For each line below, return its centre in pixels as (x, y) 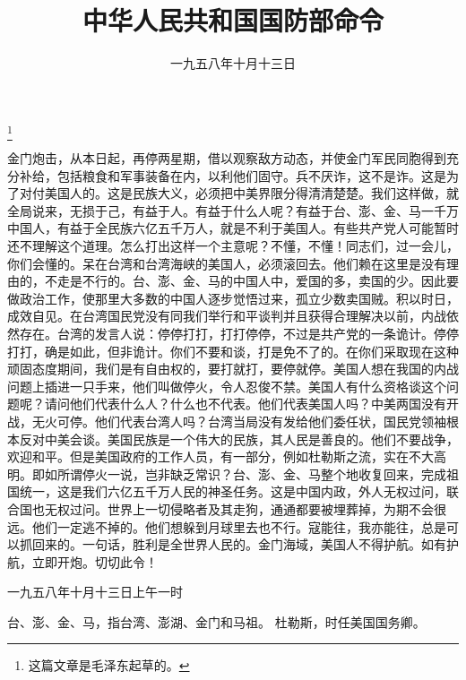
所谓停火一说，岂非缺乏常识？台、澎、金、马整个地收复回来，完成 (251, 473)
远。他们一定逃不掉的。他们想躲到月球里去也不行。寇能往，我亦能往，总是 (227, 526)
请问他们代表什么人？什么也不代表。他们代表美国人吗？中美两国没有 (245, 404)
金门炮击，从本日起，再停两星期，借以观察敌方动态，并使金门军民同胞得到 (227, 158)
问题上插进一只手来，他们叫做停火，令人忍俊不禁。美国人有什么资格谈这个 (227, 386)
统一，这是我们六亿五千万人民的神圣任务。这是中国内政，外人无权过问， (233, 491)
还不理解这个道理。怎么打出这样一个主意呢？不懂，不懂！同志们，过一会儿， (233, 246)
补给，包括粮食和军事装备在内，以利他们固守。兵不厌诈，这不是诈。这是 (233, 175)
